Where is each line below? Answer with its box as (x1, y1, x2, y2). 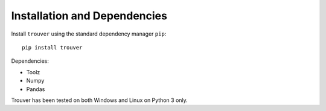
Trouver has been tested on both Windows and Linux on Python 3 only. (11, 97, 188, 104)
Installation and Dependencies (11, 9, 167, 22)
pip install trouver (22, 44, 83, 51)
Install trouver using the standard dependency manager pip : (11, 30, 167, 37)
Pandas (26, 85, 45, 93)
